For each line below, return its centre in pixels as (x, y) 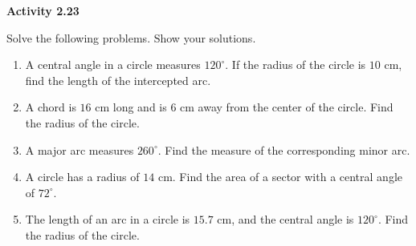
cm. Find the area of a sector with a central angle (280, 177)
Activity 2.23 (43, 10)
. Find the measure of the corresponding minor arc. (284, 149)
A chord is (51, 107)
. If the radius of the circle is (296, 65)
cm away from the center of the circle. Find (287, 107)
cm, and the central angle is (285, 219)
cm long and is (131, 107)
